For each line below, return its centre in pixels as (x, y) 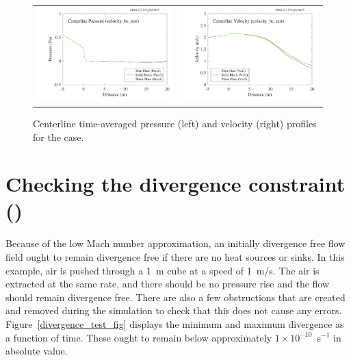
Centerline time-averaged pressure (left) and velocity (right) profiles (175, 123)
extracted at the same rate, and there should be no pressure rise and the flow (168, 284)
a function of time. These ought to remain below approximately (139, 337)
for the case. (58, 137)
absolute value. (37, 351)
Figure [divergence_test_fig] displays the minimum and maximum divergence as (175, 323)
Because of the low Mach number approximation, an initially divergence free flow (175, 243)
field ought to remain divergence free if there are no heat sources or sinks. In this (175, 257)
